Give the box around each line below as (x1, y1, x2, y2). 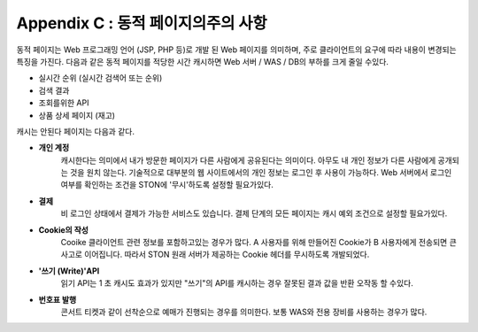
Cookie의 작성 (38, 224, 89, 235)
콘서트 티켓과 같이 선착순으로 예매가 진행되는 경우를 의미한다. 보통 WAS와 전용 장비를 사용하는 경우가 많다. (60, 306, 428, 317)
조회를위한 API (38, 97, 89, 108)
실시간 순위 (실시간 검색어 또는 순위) (38, 73, 163, 83)
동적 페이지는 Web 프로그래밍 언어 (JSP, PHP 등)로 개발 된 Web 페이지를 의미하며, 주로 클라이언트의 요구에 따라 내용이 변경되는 (16, 44, 457, 55)
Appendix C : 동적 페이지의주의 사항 (16, 13, 267, 33)
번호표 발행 (38, 294, 77, 305)
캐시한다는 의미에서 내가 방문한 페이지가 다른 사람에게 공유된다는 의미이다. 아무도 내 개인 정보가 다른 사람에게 (60, 155, 436, 166)
